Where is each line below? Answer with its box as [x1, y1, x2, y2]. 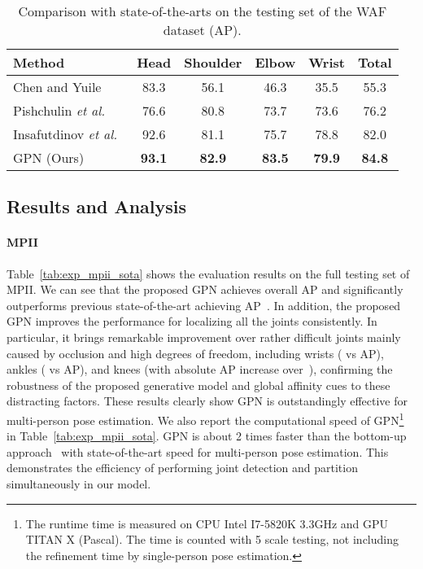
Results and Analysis [7, 194, 187, 219]
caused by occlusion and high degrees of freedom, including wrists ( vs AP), [7, 344, 384, 361]
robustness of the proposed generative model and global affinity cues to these [7, 376, 390, 393]
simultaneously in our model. [7, 475, 151, 492]
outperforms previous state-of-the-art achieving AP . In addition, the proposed [7, 296, 401, 313]
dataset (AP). [163, 20, 242, 39]
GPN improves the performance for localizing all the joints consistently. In [7, 313, 377, 330]
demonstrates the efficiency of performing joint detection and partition [7, 459, 358, 476]
